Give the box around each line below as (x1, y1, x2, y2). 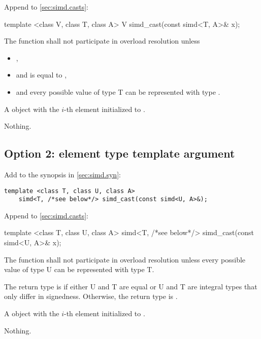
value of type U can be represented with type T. (4, 264, 154, 275)
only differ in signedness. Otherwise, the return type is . (4, 291, 178, 302)
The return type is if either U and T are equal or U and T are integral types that (4, 281, 257, 291)
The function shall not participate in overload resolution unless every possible (4, 254, 246, 265)
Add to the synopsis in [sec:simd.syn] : (4, 169, 121, 179)
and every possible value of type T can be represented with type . (16, 86, 220, 97)
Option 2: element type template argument (4, 145, 235, 161)
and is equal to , (16, 69, 67, 80)
